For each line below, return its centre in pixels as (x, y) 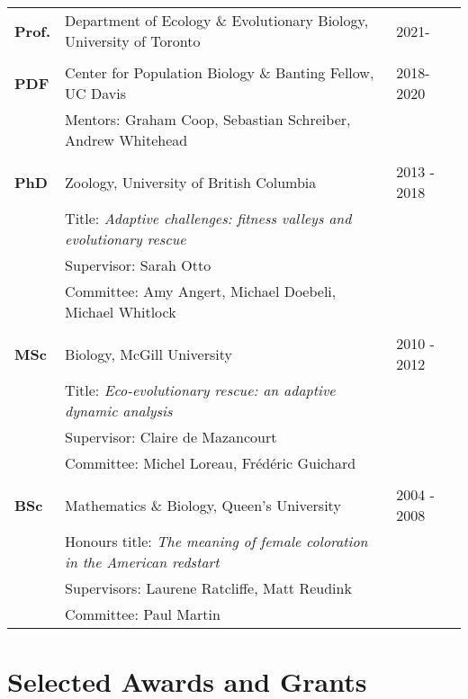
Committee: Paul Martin (143, 614)
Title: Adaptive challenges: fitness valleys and (208, 218)
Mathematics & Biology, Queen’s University (203, 505)
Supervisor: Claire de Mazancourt (171, 437)
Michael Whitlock (121, 312)
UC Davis (95, 93)
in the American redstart (142, 562)
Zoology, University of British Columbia (191, 182)
